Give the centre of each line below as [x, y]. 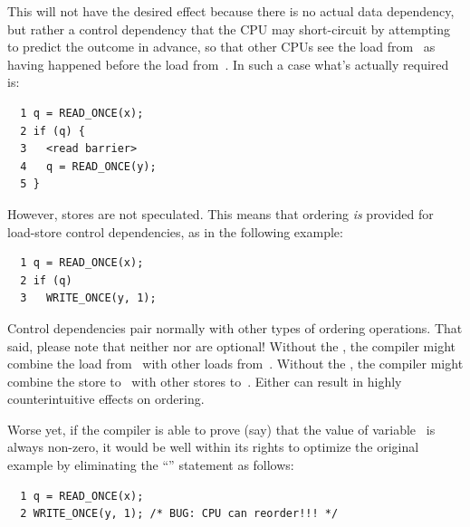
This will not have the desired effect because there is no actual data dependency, [231, 11]
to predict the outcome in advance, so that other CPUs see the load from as [221, 47]
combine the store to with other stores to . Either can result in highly [205, 381]
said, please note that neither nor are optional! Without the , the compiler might [231, 345]
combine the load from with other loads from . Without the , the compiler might [235, 364]
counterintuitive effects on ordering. [106, 399]
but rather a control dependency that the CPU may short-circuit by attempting [229, 29]
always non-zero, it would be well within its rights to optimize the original [213, 447]
